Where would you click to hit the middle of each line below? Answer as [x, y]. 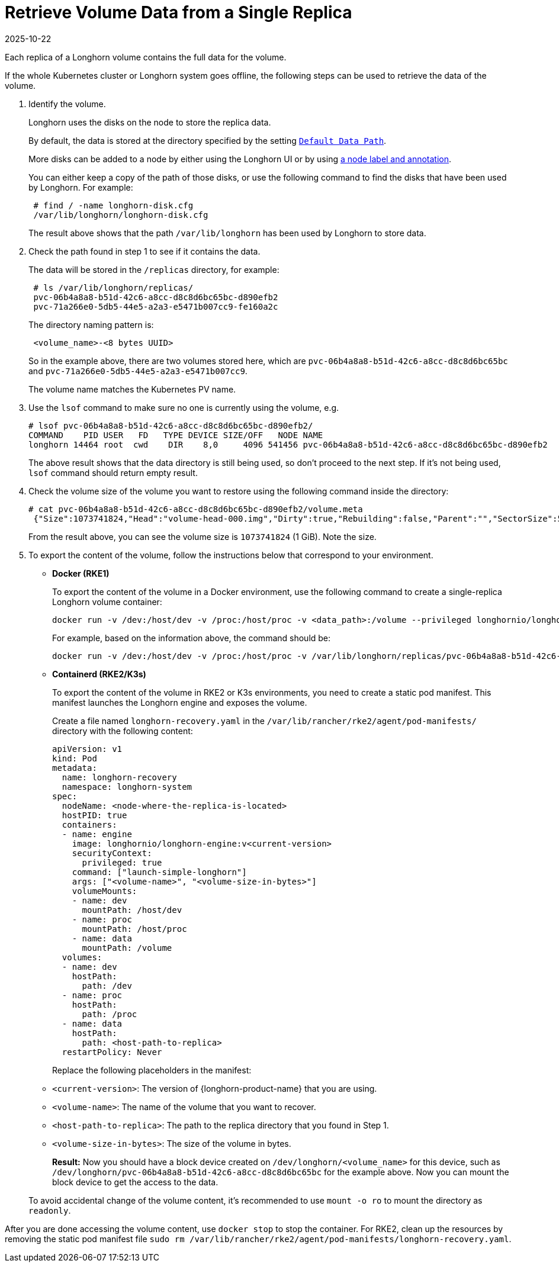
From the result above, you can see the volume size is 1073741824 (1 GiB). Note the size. [203, 536]
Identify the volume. [67, 104]
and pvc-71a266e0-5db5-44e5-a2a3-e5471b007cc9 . [138, 371]
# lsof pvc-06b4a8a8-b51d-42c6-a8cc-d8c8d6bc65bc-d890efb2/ [171, 425]
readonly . [50, 1210]
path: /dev [107, 985]
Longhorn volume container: [107, 602]
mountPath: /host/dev [132, 910]
